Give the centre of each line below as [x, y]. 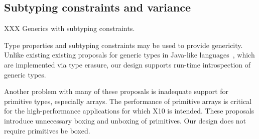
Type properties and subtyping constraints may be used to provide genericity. [123, 45]
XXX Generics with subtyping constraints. [70, 28]
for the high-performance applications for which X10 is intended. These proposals [129, 111]
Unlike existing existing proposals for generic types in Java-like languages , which [129, 55]
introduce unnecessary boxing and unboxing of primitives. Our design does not [125, 120]
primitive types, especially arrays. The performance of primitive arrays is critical [128, 101]
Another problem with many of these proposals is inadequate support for [116, 91]
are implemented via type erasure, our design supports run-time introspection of [127, 64]
